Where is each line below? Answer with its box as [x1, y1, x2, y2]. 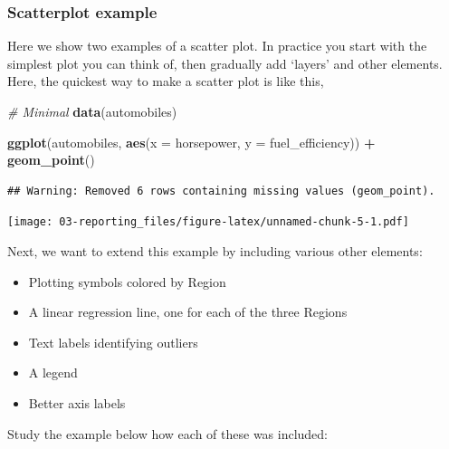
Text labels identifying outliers [28, 332, 198, 351]
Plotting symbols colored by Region [28, 272, 226, 291]
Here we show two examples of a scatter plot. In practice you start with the [7, 36, 427, 55]
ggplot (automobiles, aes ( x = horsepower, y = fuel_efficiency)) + [7, 132, 376, 151]
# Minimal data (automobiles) [7, 102, 177, 120]
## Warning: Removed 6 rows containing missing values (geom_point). [7, 184, 435, 197]
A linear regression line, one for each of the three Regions [28, 302, 348, 321]
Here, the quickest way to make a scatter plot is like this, [7, 72, 324, 91]
